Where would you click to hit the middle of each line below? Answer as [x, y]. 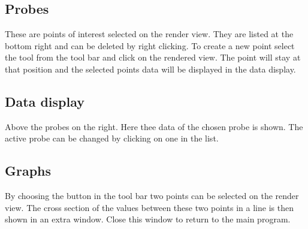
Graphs [28, 171]
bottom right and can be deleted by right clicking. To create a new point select [150, 45]
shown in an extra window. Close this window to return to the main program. [148, 219]
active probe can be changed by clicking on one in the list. [112, 138]
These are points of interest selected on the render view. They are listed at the [149, 34]
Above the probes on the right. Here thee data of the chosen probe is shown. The [154, 126]
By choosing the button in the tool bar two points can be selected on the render [152, 196]
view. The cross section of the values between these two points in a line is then [149, 207]
